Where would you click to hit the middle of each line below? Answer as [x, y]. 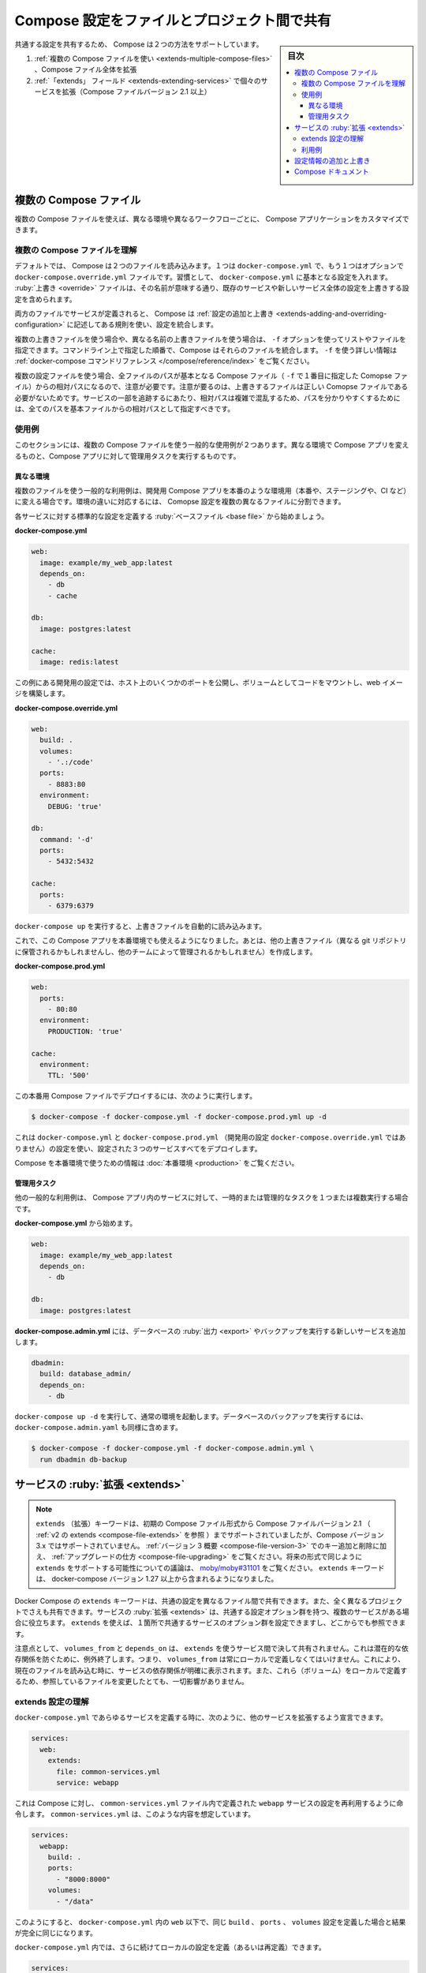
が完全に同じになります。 [56, 1933]
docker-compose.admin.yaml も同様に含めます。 [99, 1428]
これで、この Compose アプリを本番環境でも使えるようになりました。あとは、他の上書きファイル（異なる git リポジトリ [211, 941]
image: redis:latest [79, 662]
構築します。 [49, 694]
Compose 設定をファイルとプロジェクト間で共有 [173, 21]
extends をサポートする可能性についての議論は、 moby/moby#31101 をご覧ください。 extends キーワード [210, 1567]
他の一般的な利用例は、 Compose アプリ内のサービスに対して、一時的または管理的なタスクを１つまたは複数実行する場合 [212, 1198]
